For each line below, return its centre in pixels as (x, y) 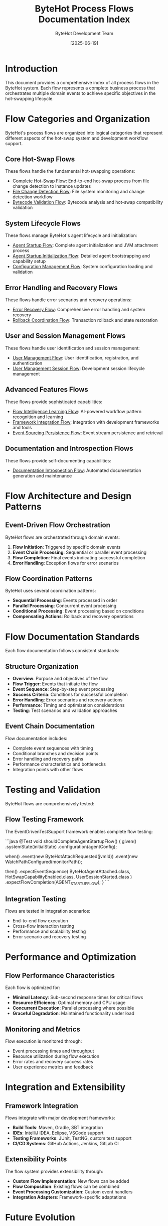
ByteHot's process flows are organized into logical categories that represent (84, 133)
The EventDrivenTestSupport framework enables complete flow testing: (79, 831)
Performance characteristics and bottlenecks (59, 764)
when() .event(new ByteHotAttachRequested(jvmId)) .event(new (71, 856)
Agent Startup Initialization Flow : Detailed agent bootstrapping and (81, 256)
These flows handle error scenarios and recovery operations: (68, 300)
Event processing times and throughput (53, 1051)
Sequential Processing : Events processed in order (65, 600)
